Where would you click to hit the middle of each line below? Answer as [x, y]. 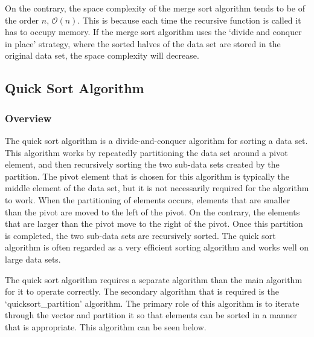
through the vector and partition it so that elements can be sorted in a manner [151, 315]
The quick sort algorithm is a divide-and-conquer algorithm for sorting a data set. [156, 140]
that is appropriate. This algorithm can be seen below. [106, 326]
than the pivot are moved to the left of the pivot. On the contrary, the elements [152, 211]
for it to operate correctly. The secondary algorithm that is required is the [142, 291]
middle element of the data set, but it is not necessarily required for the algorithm [157, 188]
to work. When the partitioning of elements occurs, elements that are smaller [148, 199]
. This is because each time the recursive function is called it [189, 20]
